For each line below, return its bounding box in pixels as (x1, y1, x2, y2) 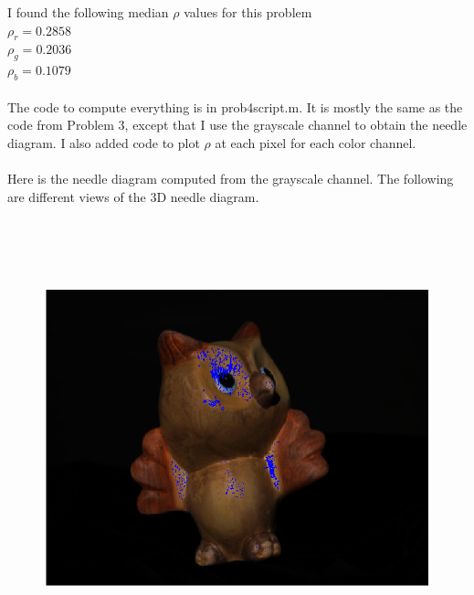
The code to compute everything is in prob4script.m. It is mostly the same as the (7, 97, 463, 116)
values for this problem (184, 3, 312, 21)
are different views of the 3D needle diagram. (7, 186, 259, 206)
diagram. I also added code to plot (7, 133, 200, 152)
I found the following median (7, 3, 169, 21)
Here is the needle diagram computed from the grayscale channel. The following (7, 168, 454, 187)
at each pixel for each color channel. (215, 133, 416, 152)
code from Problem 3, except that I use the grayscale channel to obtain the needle (7, 115, 468, 134)
